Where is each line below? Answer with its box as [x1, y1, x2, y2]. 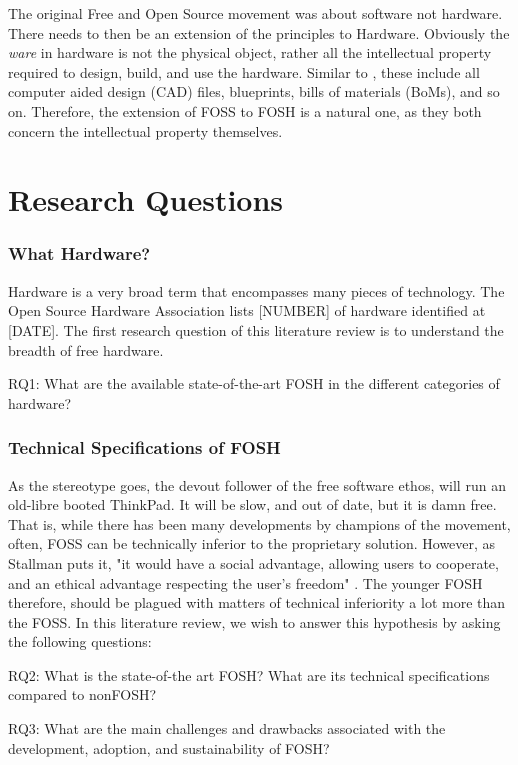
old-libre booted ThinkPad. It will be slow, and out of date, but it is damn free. [8, 494, 497, 515]
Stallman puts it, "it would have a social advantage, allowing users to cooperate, [8, 552, 499, 573]
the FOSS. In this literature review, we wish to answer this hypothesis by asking [8, 611, 501, 632]
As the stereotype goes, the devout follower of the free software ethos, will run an [8, 474, 506, 495]
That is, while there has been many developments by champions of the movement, [8, 513, 511, 534]
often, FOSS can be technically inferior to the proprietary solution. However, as [8, 533, 496, 554]
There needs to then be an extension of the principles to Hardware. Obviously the [8, 22, 510, 43]
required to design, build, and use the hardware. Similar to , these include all [8, 61, 480, 82]
